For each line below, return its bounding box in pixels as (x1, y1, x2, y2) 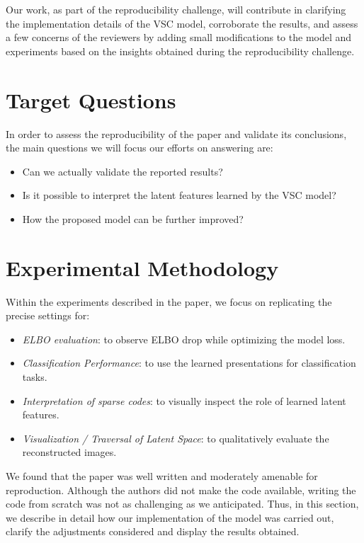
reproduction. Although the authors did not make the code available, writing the (6, 482, 356, 497)
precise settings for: (6, 308, 90, 323)
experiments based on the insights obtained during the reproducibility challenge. (6, 43, 355, 58)
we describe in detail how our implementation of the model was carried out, (6, 510, 334, 525)
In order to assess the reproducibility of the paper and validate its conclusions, (6, 126, 347, 141)
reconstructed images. (22, 445, 117, 459)
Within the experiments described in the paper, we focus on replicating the (6, 294, 332, 309)
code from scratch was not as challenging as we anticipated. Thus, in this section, (6, 496, 359, 511)
